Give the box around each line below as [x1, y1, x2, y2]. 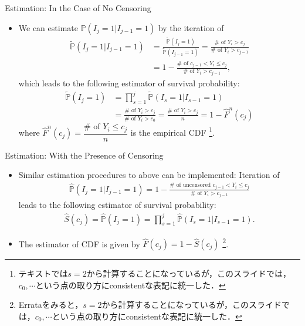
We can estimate [18, 21, 78, 33]
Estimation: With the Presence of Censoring [5, 149, 164, 161]
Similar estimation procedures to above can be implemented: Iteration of [18, 169, 280, 181]
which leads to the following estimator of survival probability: [18, 76, 240, 89]
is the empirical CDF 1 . [130, 125, 215, 139]
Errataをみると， [18, 298, 83, 311]
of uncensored [176, 182, 211, 188]
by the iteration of [158, 21, 224, 33]
